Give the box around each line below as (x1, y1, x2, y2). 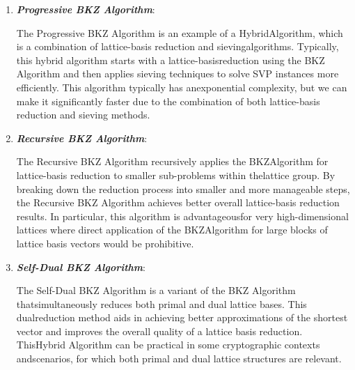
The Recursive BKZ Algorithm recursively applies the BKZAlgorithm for (16, 154, 329, 169)
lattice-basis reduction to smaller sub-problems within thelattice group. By (16, 167, 336, 182)
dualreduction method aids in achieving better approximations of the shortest (16, 310, 348, 325)
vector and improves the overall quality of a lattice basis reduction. (16, 323, 303, 338)
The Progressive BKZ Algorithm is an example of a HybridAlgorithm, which (16, 25, 343, 40)
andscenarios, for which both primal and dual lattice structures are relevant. (16, 351, 342, 366)
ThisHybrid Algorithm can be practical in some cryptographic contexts (16, 337, 320, 352)
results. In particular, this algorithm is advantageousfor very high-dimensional (16, 208, 349, 223)
